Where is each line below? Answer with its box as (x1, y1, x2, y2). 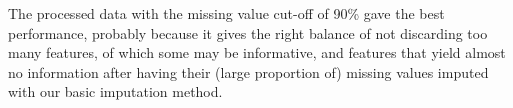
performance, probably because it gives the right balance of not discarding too (8, 22, 488, 43)
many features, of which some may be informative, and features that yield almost (8, 42, 506, 63)
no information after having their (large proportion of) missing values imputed (8, 61, 489, 82)
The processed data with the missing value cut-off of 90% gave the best (8, 3, 445, 23)
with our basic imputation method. (8, 81, 223, 102)
